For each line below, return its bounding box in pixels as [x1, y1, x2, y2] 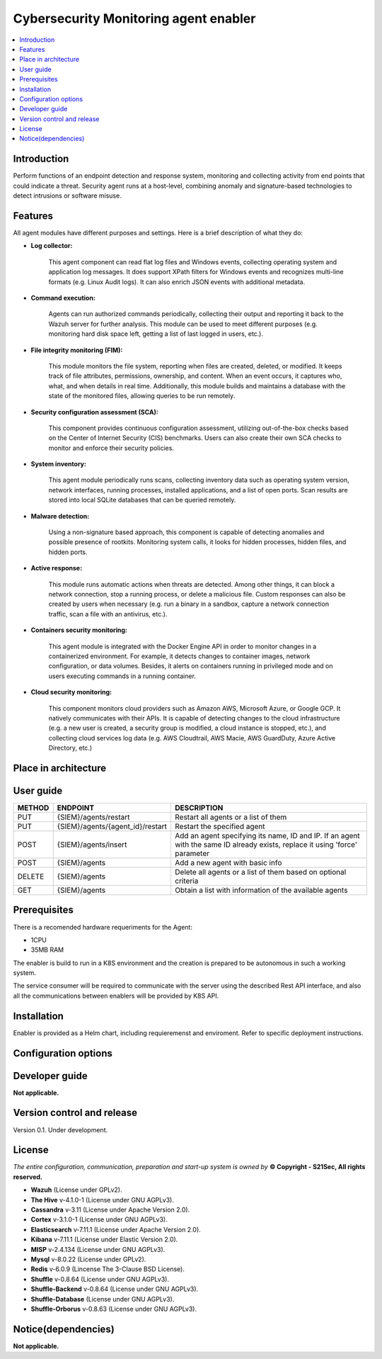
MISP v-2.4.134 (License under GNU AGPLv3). [30, 1245, 166, 1253]
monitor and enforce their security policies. [48, 444, 175, 452]
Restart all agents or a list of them [174, 812, 287, 822]
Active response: [30, 564, 83, 573]
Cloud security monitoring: [30, 688, 112, 697]
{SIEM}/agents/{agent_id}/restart [57, 821, 168, 831]
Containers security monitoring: [30, 626, 127, 634]
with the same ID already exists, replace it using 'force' [174, 840, 357, 850]
